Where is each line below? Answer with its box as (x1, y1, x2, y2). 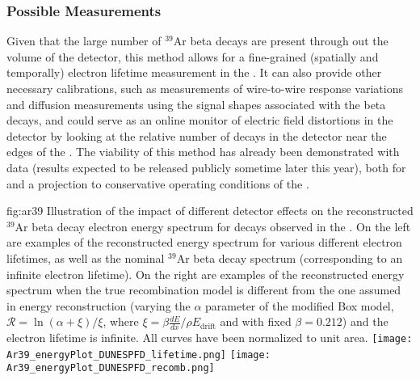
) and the (342, 313, 388, 330)
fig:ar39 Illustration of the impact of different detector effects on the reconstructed (6, 202, 414, 219)
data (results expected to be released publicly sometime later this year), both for (6, 158, 406, 175)
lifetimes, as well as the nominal (6, 249, 165, 266)
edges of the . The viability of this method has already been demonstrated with (6, 143, 400, 160)
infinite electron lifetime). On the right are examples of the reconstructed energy (6, 265, 405, 282)
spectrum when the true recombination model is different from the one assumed (6, 281, 401, 298)
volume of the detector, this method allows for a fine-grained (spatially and (6, 48, 379, 65)
